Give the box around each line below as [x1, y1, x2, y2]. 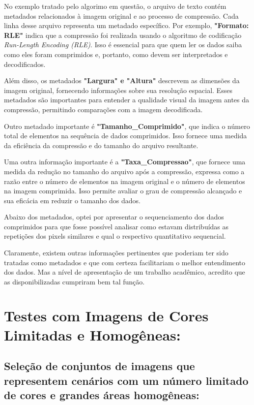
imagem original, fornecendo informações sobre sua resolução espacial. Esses [4, 85, 232, 95]
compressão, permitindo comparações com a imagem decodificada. [4, 104, 203, 114]
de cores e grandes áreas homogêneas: [4, 387, 199, 403]
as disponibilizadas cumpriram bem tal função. [4, 276, 145, 286]
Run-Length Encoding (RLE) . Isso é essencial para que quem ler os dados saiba [4, 39, 242, 50]
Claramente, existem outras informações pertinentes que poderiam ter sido [4, 248, 228, 258]
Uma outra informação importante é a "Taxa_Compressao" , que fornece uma [4, 156, 246, 167]
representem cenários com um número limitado [4, 373, 249, 388]
